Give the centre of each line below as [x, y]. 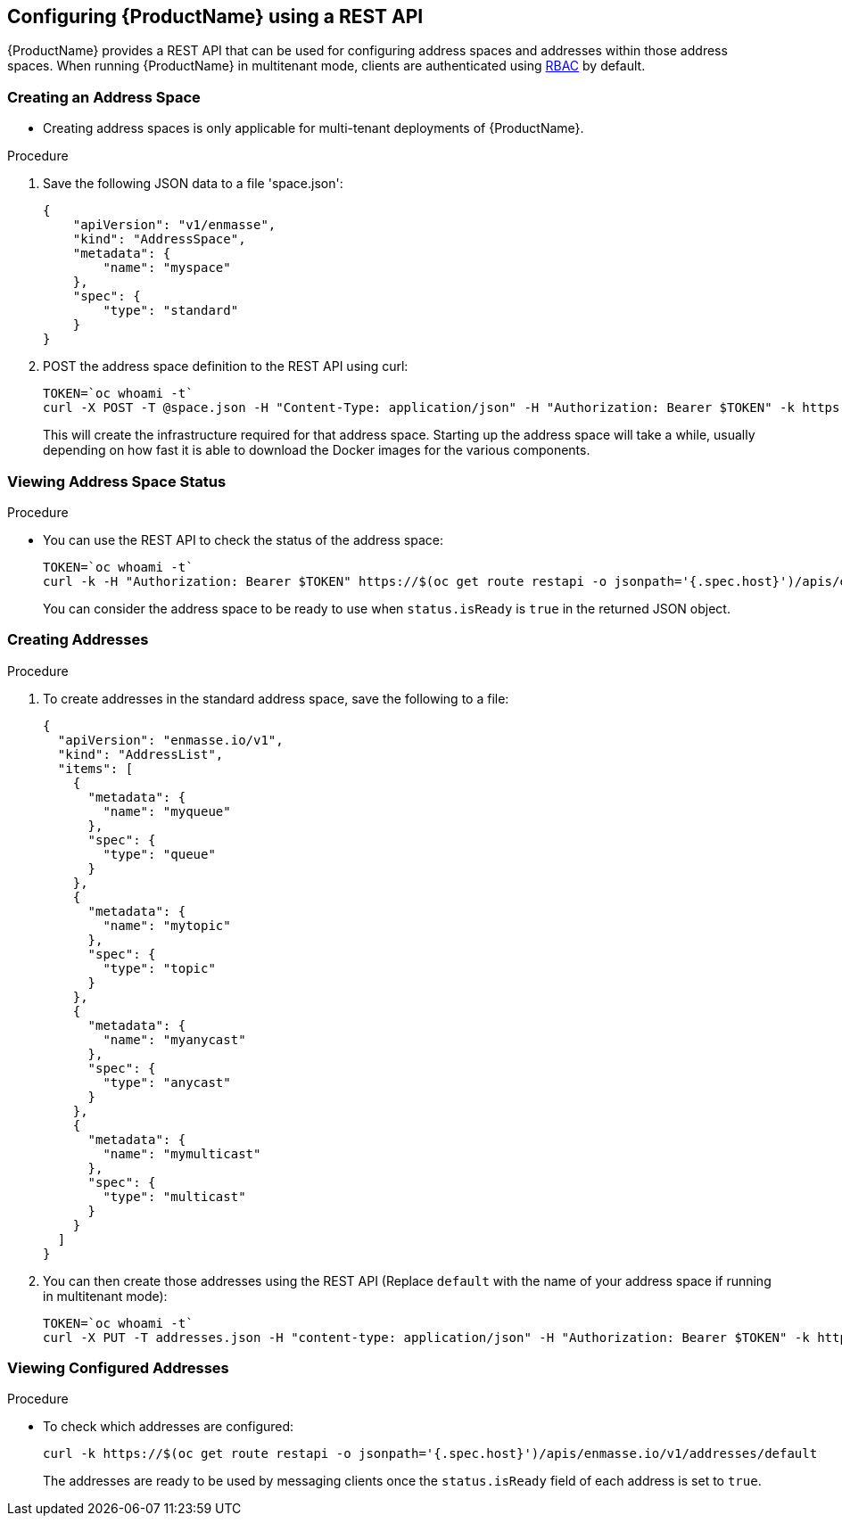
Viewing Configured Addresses [118, 1368]
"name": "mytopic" [167, 925]
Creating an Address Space [104, 97]
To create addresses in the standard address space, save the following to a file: [276, 698]
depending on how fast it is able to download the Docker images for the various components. [317, 450]
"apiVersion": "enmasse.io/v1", [170, 740]
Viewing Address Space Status [117, 481]
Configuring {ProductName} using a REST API [215, 16]
